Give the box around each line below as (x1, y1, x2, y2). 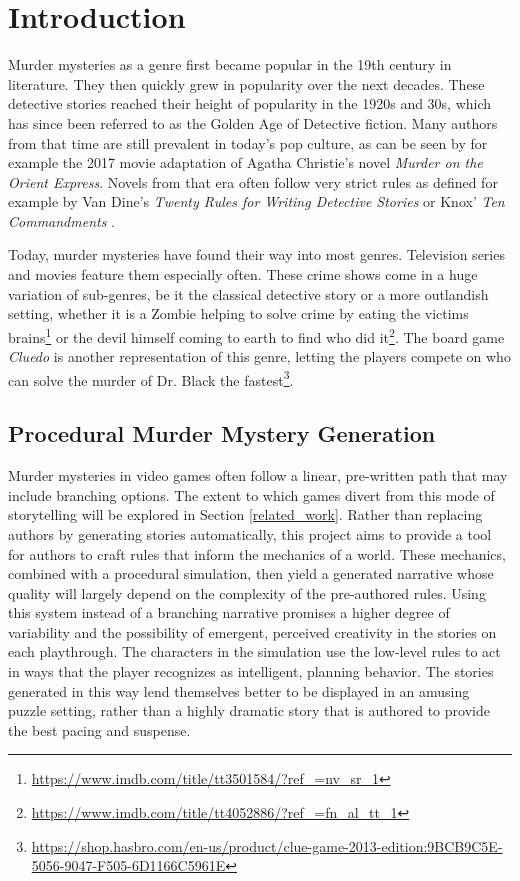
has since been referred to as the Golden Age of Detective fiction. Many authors (8, 112, 498, 133)
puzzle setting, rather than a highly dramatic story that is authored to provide (8, 700, 490, 721)
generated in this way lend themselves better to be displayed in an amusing (8, 680, 470, 701)
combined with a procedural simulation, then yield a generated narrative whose (8, 563, 494, 584)
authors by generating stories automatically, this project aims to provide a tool (8, 523, 492, 544)
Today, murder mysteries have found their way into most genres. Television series (8, 244, 505, 265)
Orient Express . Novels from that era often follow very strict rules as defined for (8, 171, 498, 192)
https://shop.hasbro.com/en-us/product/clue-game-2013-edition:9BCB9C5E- (31, 835, 503, 856)
